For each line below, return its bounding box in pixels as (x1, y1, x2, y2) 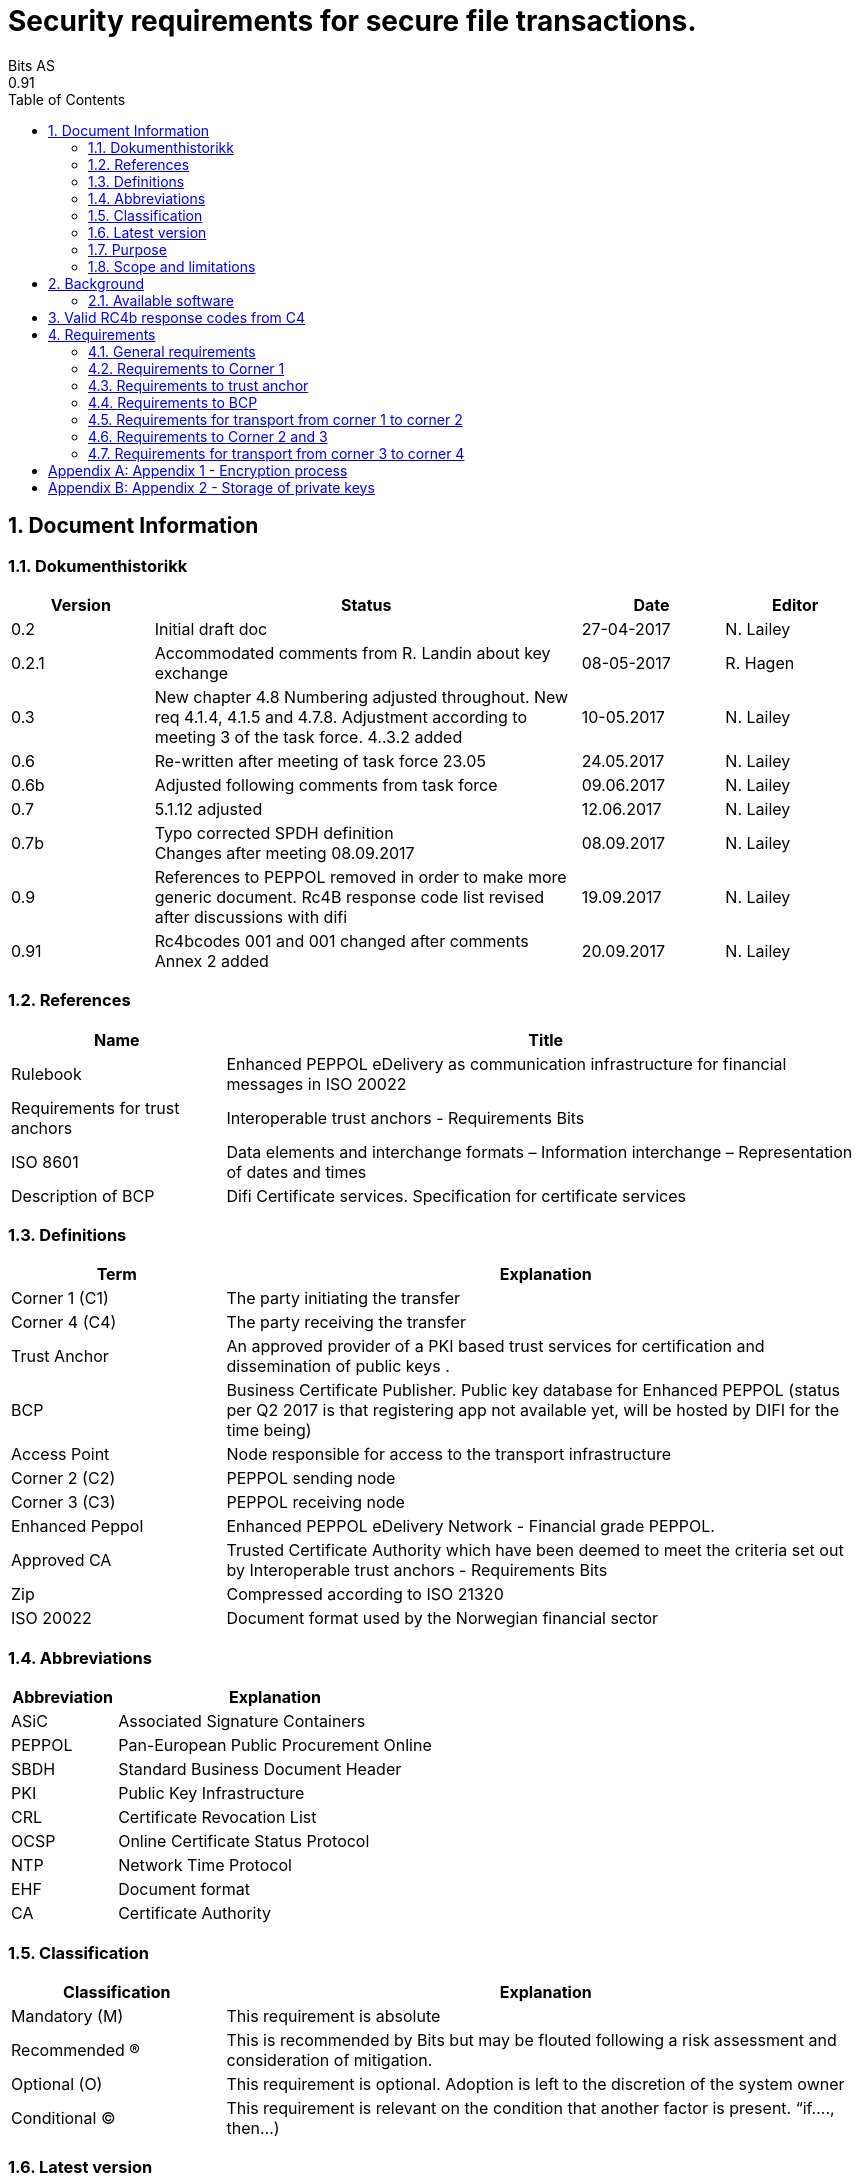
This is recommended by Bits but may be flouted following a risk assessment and (226, 2029, 837, 2050)
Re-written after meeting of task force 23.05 (154, 750, 486, 771)
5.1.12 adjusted (154, 798, 263, 819)
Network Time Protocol (118, 1855, 292, 1876)
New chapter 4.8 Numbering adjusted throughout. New (154, 686, 569, 707)
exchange (154, 662, 229, 683)
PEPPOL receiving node (226, 1492, 405, 1513)
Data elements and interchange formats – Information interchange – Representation (226, 1141, 853, 1162)
